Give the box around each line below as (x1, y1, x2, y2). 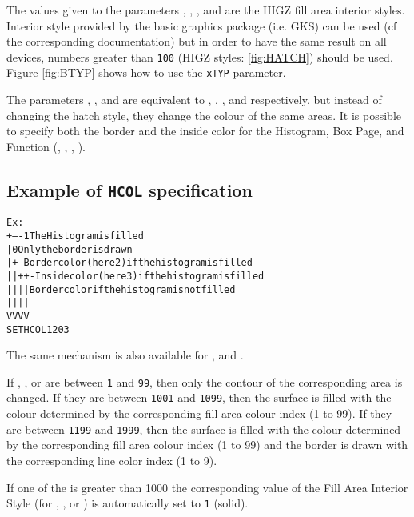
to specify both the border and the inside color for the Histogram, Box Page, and (6, 122, 404, 139)
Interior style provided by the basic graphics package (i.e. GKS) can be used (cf (6, 17, 397, 34)
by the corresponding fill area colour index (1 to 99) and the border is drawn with (6, 436, 408, 453)
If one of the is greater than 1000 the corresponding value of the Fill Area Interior (6, 479, 408, 495)
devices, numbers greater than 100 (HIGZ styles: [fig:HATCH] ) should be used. (6, 48, 393, 65)
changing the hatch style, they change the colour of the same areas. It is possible (6, 106, 401, 123)
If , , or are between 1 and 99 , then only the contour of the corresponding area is (6, 373, 403, 390)
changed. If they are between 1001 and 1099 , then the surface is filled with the (6, 389, 392, 406)
